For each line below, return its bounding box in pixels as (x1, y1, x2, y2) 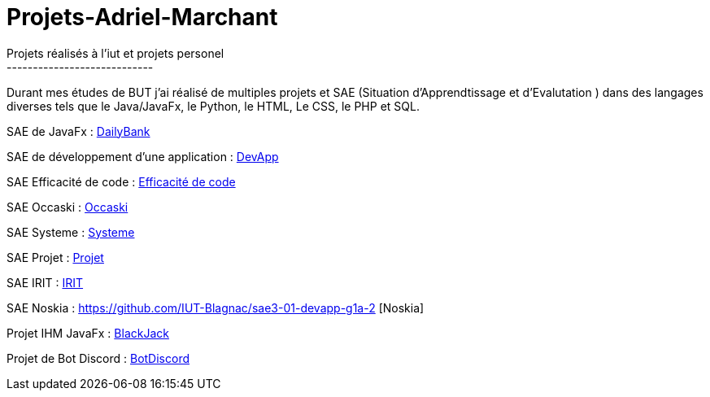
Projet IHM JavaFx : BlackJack (7, 325, 169, 340)
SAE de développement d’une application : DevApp (7, 149, 279, 164)
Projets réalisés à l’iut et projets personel (7, 46, 224, 60)
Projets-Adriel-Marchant (7, 3, 278, 31)
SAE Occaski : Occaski (7, 199, 128, 214)
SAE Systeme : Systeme (7, 225, 135, 239)
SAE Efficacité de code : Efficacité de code (7, 174, 236, 189)
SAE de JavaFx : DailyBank (7, 124, 150, 138)
